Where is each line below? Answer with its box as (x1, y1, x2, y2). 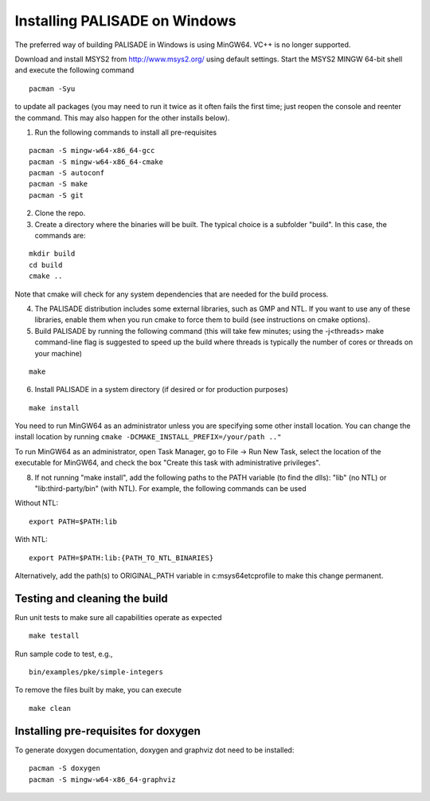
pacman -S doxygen (29, 764, 101, 773)
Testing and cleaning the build (14, 591, 169, 605)
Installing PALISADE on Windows (14, 12, 236, 29)
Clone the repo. (34, 208, 86, 218)
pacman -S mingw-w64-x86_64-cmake (29, 157, 163, 167)
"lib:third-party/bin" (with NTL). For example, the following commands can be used (34, 484, 307, 493)
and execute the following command (14, 65, 135, 75)
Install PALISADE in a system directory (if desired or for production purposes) (34, 385, 288, 395)
